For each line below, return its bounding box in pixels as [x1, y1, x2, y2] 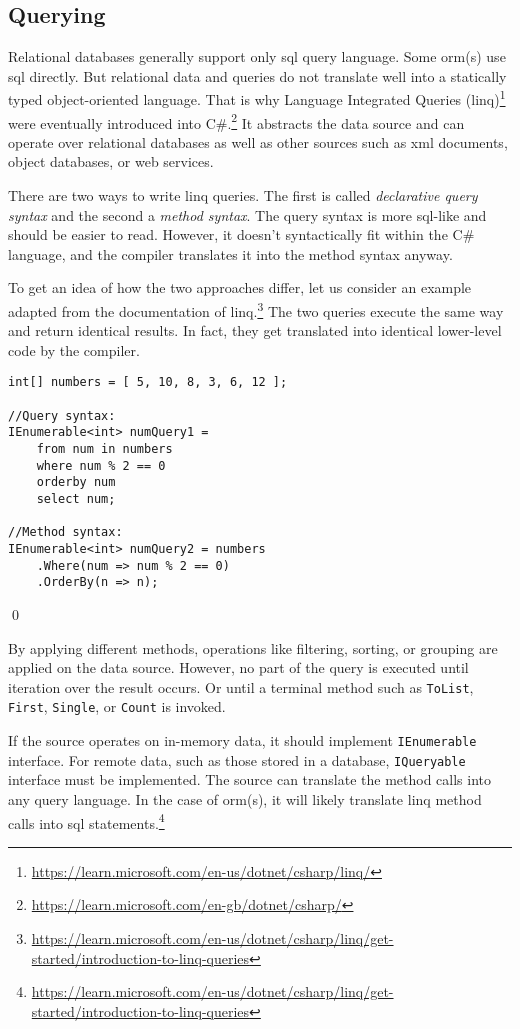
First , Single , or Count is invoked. [8, 696, 226, 717]
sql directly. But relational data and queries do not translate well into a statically [8, 65, 507, 86]
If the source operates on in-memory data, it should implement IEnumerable [8, 730, 477, 751]
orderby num [36, 475, 116, 490]
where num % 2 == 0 [36, 458, 166, 473]
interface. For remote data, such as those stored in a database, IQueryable [8, 749, 466, 770]
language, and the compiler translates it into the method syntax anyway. [8, 243, 453, 264]
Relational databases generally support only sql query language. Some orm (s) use [8, 46, 506, 67]
